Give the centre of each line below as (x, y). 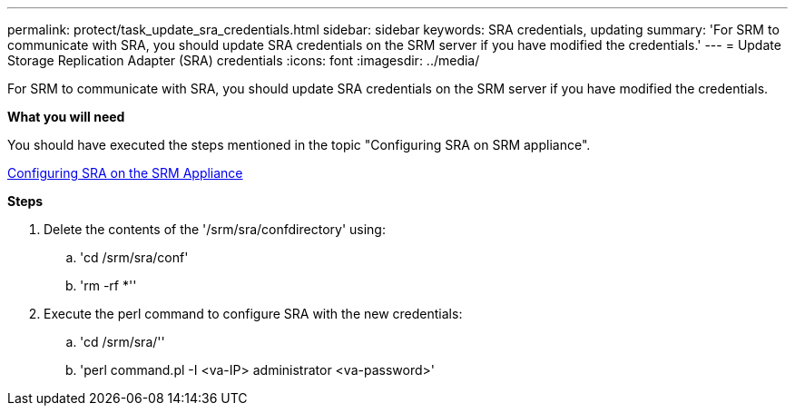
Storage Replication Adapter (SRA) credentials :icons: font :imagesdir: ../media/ (244, 60)
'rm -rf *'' (108, 285)
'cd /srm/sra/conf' (134, 257)
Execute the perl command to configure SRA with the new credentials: (253, 314)
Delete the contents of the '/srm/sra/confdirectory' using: (215, 229)
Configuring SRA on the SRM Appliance (125, 173)
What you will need (66, 117)
